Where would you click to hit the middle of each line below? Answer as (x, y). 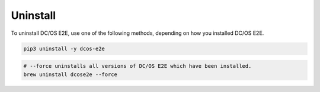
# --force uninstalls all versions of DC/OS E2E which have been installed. (137, 66)
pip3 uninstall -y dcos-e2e (64, 48)
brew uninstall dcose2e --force (71, 74)
